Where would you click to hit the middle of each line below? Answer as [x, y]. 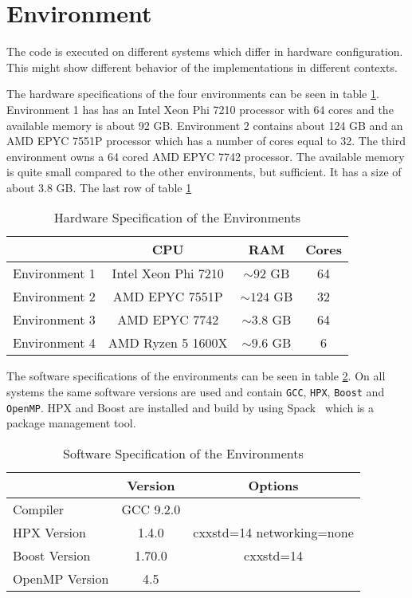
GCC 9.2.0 [151, 509]
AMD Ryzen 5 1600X [168, 343]
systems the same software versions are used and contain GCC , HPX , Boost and [196, 392]
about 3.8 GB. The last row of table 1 [99, 187]
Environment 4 [54, 343]
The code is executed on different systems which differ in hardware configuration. [205, 51]
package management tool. [71, 423]
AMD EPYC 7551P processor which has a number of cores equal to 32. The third [206, 141]
